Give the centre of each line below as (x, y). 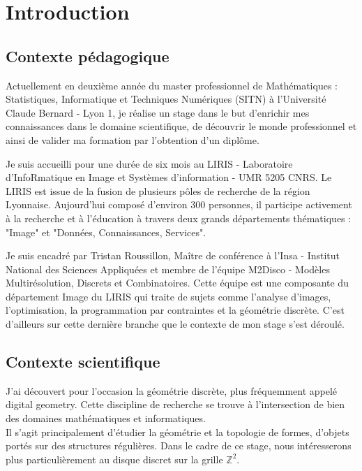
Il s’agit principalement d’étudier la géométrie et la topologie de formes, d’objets (178, 432)
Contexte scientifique (83, 362)
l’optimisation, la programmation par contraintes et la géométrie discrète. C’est (175, 310)
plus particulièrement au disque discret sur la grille (114, 459)
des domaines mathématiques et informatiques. (106, 418)
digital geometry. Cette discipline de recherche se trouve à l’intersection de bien (175, 404)
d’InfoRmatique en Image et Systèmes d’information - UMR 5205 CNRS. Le (169, 177)
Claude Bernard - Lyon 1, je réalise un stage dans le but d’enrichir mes (158, 112)
